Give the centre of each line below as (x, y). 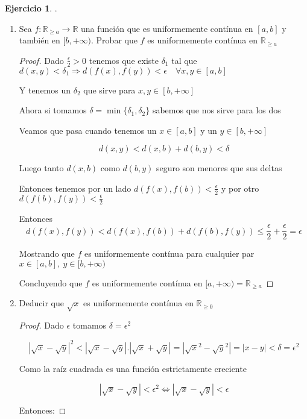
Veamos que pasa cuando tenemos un (88, 130)
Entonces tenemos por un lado (75, 188)
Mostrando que (47, 254)
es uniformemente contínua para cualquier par (169, 254)
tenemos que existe (124, 60)
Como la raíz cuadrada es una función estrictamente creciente (133, 369)
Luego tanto (41, 168)
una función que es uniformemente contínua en (167, 28)
